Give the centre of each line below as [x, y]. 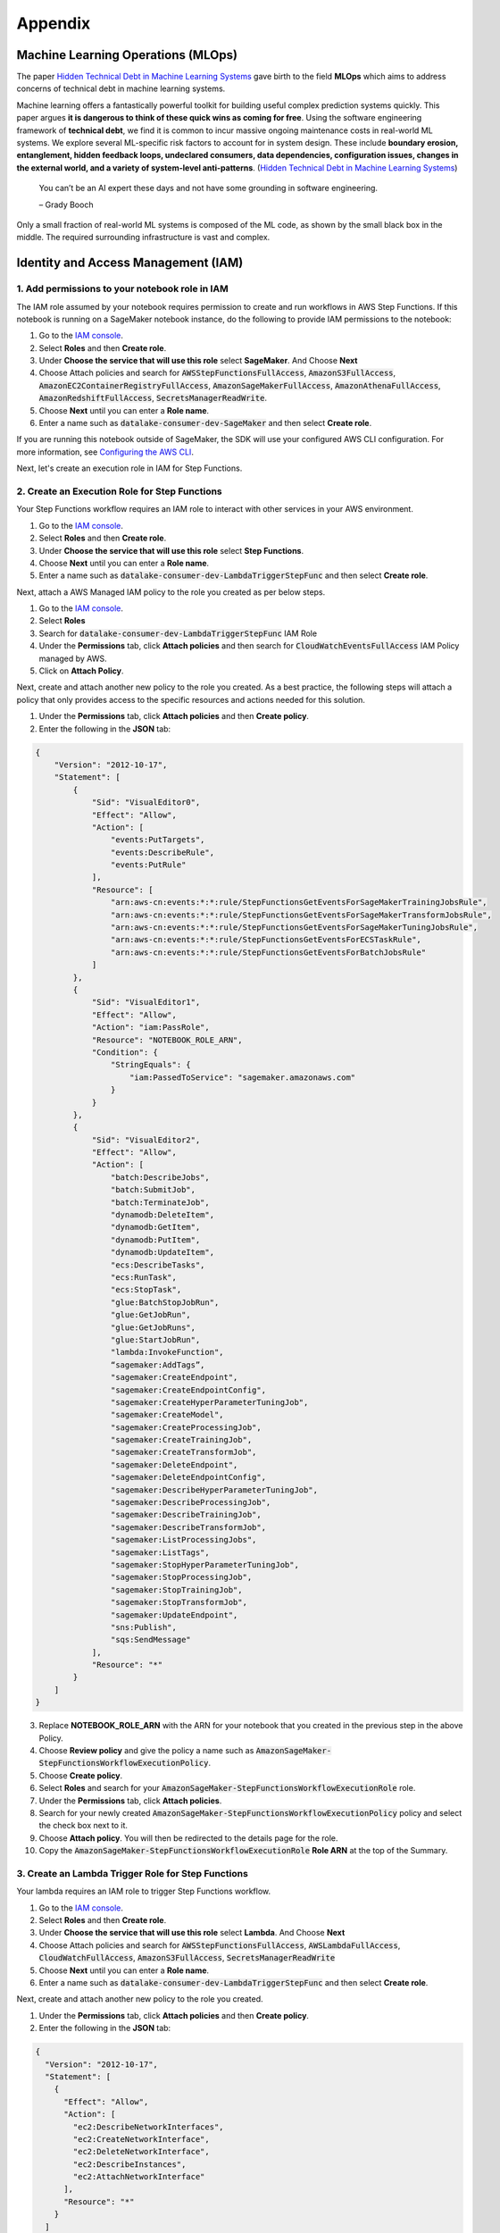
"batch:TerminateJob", [160, 1202]
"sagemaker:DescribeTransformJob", [188, 1527]
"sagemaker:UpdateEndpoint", [174, 1615]
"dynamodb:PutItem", [155, 1240]
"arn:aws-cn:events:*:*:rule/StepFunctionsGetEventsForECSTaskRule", [266, 940]
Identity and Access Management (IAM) [130, 263]
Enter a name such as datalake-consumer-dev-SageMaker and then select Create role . [205, 423]
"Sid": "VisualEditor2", [146, 1140]
